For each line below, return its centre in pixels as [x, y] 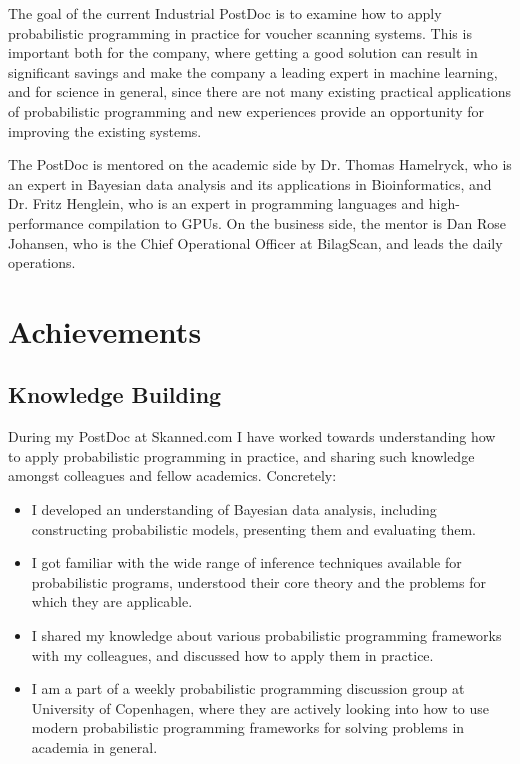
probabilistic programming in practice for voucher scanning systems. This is [240, 32]
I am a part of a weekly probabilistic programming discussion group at [248, 688]
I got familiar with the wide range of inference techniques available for [246, 562]
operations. [42, 262]
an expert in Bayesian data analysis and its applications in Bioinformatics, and [250, 183]
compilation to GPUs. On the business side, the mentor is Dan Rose [297, 222]
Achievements [105, 330]
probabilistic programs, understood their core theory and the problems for [258, 581]
